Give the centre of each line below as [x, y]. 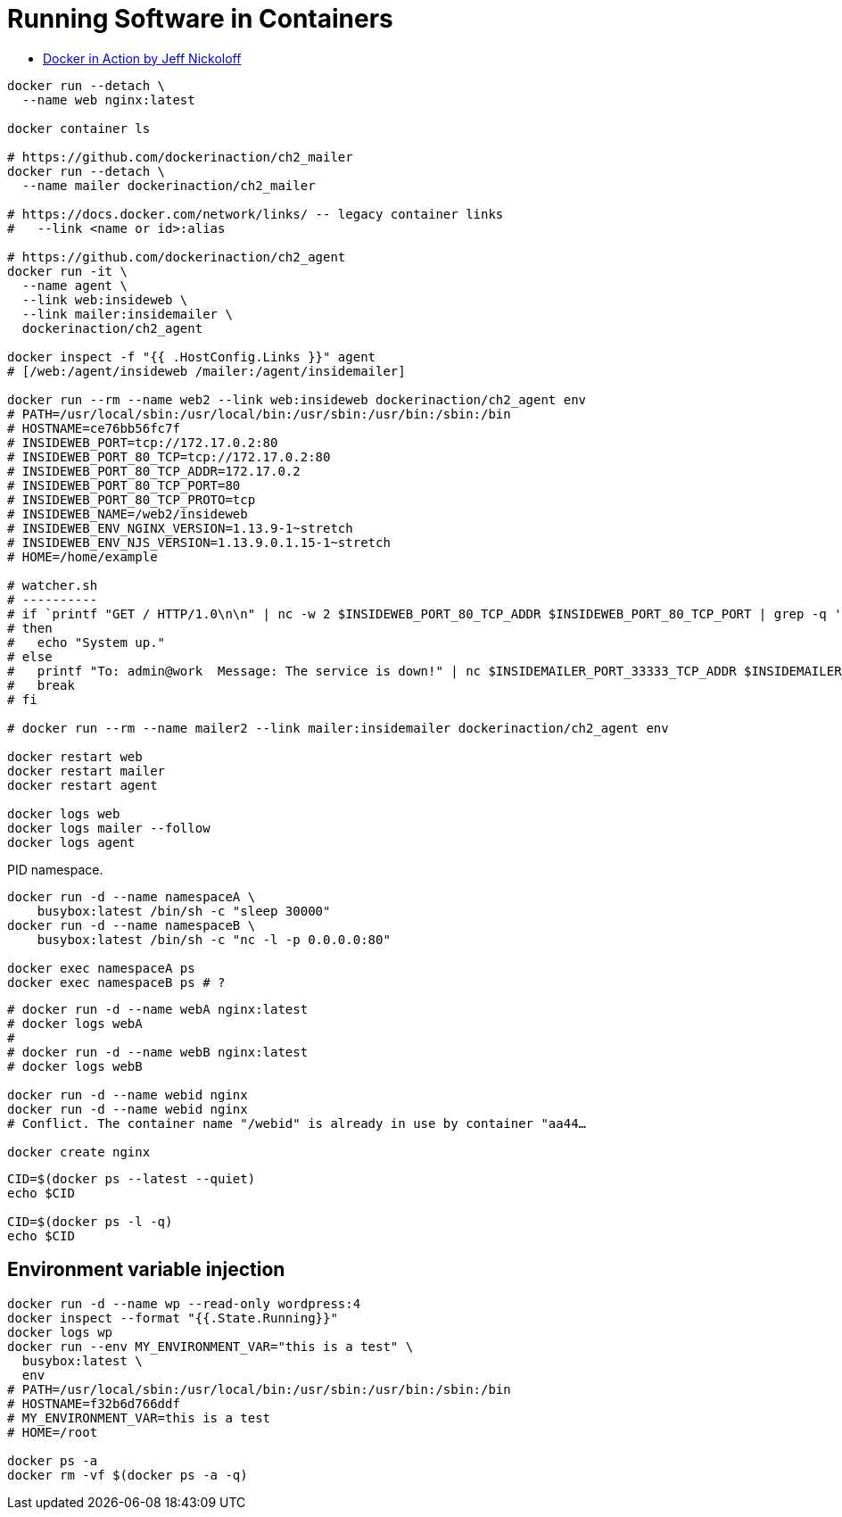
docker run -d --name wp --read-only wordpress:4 [184, 1303]
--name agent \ [74, 285]
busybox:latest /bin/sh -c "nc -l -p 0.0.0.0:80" [214, 939]
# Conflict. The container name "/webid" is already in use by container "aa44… [297, 1123]
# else [30, 656]
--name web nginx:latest [108, 99]
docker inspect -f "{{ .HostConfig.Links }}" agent [192, 356]
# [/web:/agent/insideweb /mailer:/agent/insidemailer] [206, 371]
